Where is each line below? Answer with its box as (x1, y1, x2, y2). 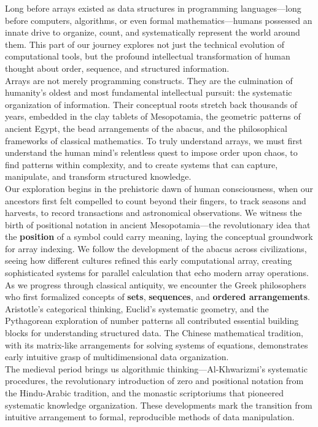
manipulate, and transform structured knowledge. (5, 170, 192, 183)
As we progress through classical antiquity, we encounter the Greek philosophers (5, 278, 306, 291)
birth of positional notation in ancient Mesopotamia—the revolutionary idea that (5, 218, 311, 231)
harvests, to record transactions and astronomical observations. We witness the (5, 206, 302, 219)
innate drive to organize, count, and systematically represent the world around (5, 26, 300, 39)
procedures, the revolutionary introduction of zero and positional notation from (5, 374, 304, 387)
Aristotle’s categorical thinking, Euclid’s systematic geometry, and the (5, 302, 269, 315)
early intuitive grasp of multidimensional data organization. (5, 350, 229, 363)
